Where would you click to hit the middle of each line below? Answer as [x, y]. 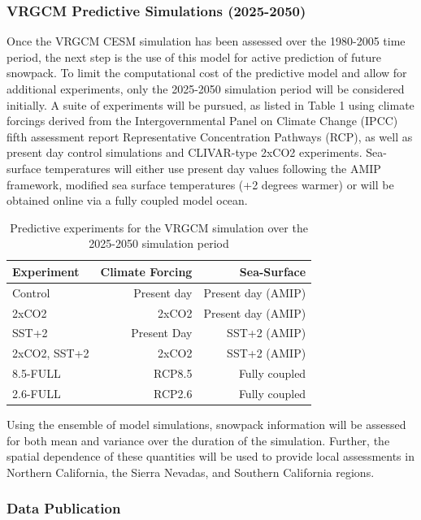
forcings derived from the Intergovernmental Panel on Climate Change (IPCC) [202, 121]
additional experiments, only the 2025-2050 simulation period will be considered [206, 89]
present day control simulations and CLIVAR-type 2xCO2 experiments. [184, 152]
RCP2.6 [173, 393]
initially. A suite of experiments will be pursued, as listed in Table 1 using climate [210, 104]
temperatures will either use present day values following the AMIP [213, 168]
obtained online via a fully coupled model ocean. [127, 200]
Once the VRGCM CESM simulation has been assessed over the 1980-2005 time [206, 41]
